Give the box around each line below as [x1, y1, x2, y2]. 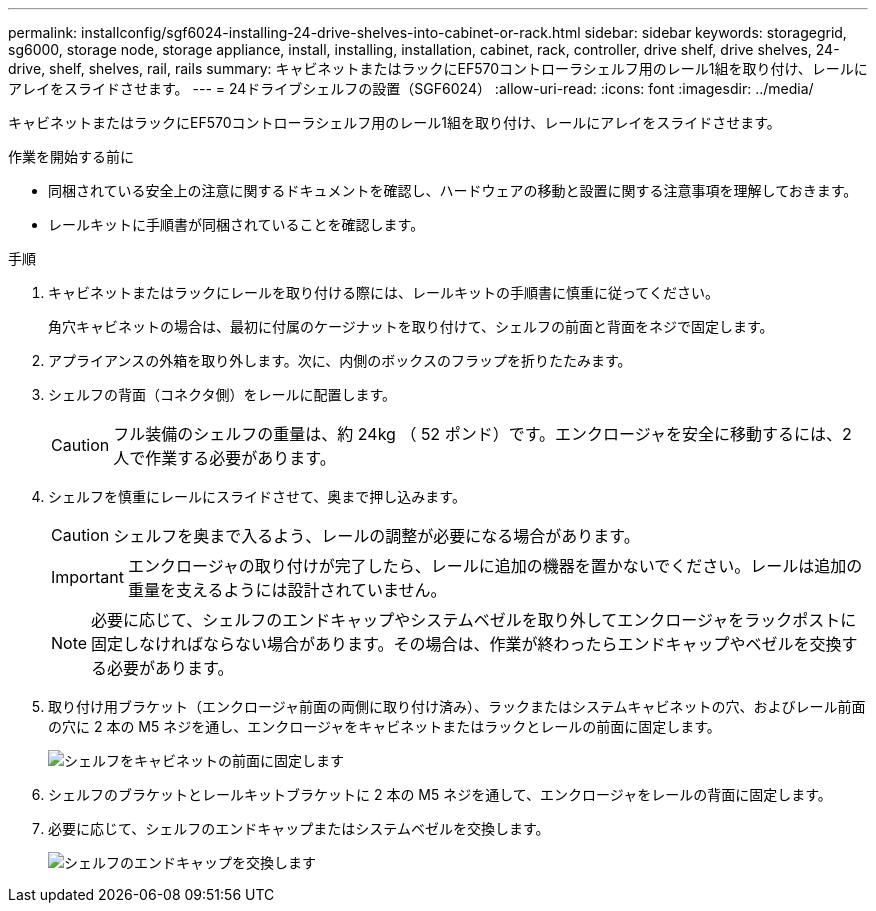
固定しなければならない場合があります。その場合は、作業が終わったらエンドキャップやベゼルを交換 [91, 634, 842, 654]
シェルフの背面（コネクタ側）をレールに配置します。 [48, 386, 397, 403]
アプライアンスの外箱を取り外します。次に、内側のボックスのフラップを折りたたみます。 [48, 352, 632, 369]
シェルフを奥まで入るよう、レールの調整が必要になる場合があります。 [113, 526, 640, 546]
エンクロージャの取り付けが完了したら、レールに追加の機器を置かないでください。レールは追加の [127, 556, 863, 576]
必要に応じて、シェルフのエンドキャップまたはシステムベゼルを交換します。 [48, 820, 550, 837]
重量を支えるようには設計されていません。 [127, 580, 447, 600]
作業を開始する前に [8, 148, 134, 165]
